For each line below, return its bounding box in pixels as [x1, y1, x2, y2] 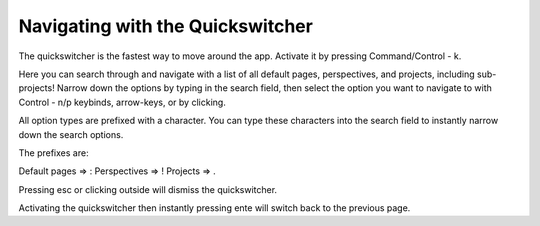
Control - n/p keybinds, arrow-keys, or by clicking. [18, 96, 227, 108]
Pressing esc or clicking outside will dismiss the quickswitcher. [18, 183, 278, 195]
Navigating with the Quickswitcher [18, 15, 314, 37]
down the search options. [18, 128, 124, 140]
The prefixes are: [18, 146, 89, 159]
